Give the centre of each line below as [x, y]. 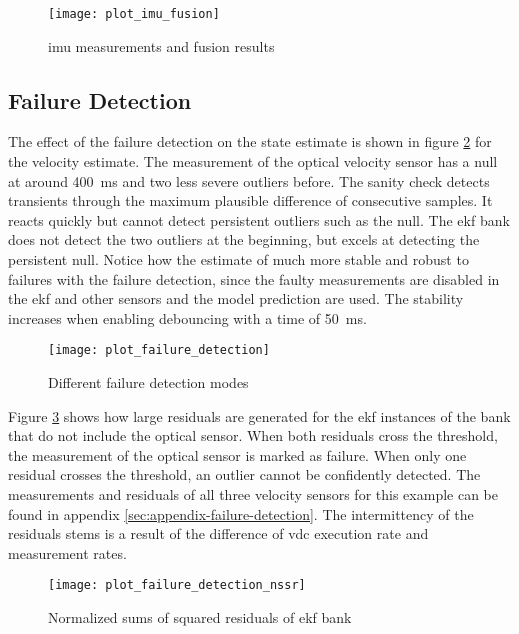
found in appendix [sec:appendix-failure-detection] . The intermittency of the [241, 513]
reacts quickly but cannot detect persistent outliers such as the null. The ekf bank [259, 219]
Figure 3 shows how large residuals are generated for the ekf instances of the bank [259, 415]
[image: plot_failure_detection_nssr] [177, 585]
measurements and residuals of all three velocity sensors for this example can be [253, 494]
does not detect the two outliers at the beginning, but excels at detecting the [244, 239]
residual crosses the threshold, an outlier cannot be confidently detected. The [244, 474]
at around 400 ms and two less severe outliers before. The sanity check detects [249, 180]
